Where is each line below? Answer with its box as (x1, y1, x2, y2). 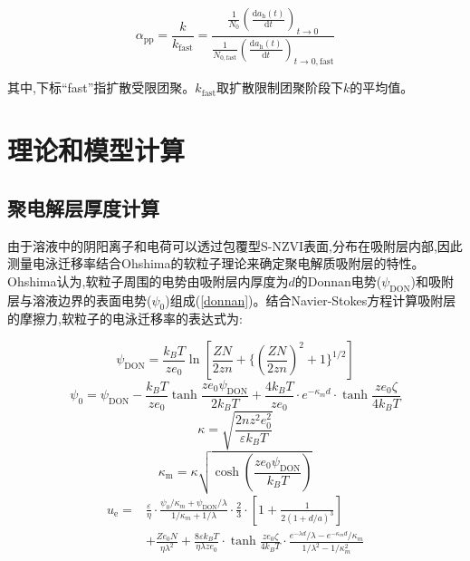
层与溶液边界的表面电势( (7, 290, 152, 309)
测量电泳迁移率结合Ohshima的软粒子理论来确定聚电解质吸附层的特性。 (7, 254, 425, 273)
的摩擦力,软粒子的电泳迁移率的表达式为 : (7, 309, 243, 328)
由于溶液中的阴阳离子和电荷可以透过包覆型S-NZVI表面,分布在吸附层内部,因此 (7, 236, 463, 255)
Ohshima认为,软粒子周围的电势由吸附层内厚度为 (7, 271, 289, 290)
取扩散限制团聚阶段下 (216, 78, 344, 97)
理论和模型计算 (7, 131, 186, 169)
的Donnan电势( (294, 271, 382, 290)
